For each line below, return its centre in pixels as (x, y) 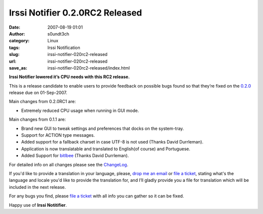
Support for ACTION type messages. (58, 135)
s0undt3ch (58, 34)
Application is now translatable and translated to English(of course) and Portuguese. (106, 149)
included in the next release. (38, 187)
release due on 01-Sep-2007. (38, 93)
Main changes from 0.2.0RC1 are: (42, 102)
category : (19, 41)
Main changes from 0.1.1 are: (37, 120)
